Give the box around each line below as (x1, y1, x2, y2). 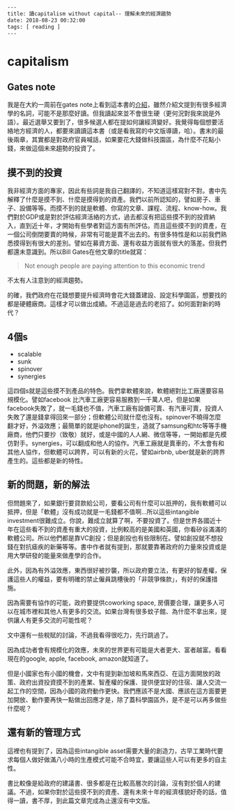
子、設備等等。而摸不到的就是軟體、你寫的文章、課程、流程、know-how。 (7, 204, 221, 213)
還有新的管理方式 (7, 726, 81, 738)
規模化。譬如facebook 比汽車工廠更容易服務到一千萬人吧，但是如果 (7, 396, 201, 403)
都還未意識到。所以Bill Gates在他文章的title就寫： (7, 247, 148, 256)
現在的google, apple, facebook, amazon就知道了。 (7, 654, 153, 663)
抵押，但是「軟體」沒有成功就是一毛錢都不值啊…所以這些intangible (7, 508, 200, 516)
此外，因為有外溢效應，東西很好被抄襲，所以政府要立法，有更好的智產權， (7, 566, 221, 574)
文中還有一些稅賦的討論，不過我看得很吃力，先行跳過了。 (7, 631, 172, 639)
